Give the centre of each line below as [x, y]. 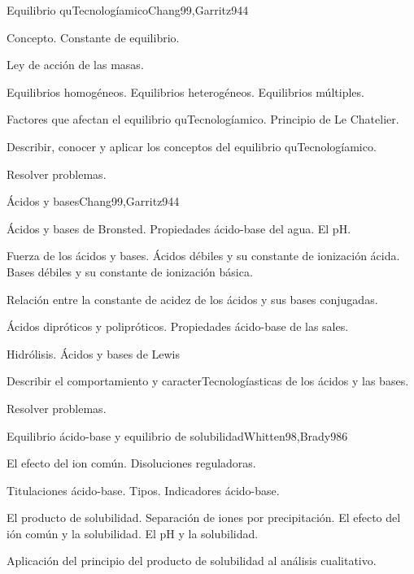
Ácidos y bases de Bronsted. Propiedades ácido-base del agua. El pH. [179, 228]
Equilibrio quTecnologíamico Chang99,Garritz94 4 [128, 10]
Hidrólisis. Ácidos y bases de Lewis [93, 353]
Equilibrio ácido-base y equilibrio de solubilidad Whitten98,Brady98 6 [177, 435]
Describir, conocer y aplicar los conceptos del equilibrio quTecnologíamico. [192, 146]
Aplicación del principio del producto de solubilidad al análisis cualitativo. [192, 561]
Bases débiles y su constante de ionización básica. [130, 271]
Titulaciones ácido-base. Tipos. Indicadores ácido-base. [143, 490]
